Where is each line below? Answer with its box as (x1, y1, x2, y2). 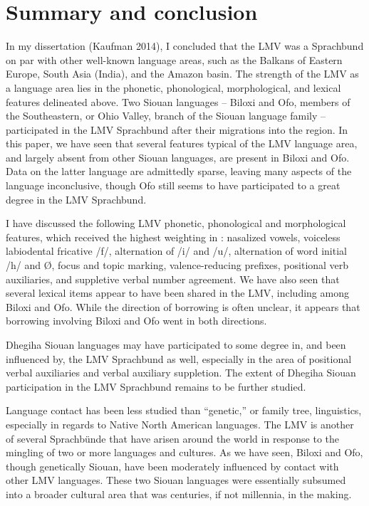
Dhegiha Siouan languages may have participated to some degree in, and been (6, 337, 346, 352)
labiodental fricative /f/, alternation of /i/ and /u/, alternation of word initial (6, 243, 347, 258)
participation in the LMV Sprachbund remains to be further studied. (6, 379, 306, 394)
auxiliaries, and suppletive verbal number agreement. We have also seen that (6, 271, 340, 286)
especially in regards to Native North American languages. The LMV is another (6, 416, 354, 431)
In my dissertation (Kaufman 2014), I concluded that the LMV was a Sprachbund (6, 38, 364, 53)
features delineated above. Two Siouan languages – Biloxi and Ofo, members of (6, 94, 350, 109)
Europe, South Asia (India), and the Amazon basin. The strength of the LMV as (6, 66, 359, 81)
